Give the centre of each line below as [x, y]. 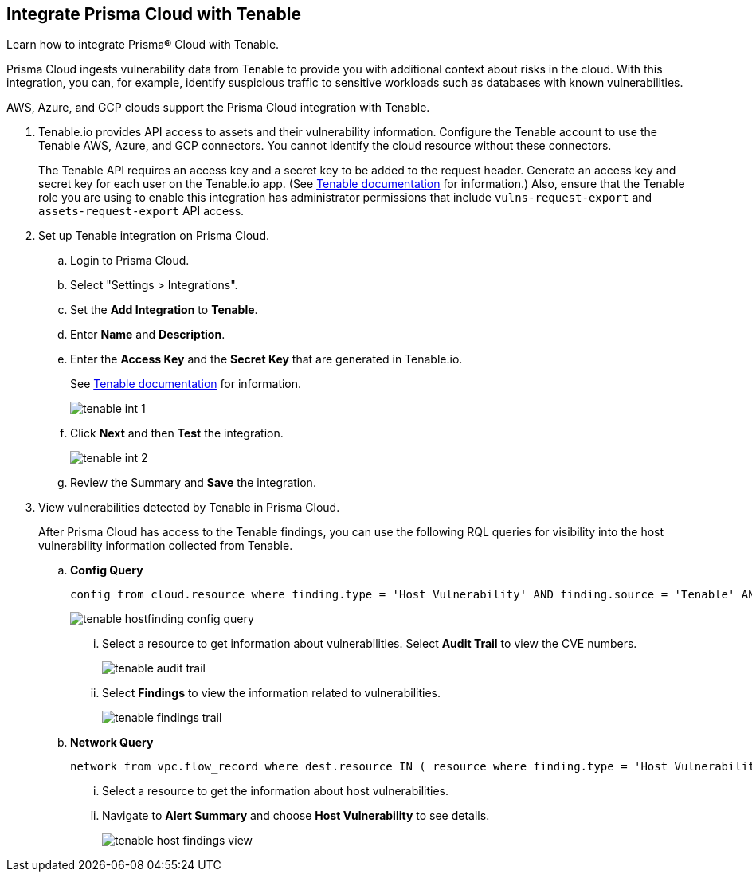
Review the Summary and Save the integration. [193, 483]
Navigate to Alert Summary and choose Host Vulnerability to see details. [296, 816]
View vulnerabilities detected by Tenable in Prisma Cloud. [189, 508]
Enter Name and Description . [148, 335]
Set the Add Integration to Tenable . [164, 310]
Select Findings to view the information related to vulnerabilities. [271, 693]
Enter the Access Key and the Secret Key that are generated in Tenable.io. [266, 359]
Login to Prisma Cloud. [130, 261]
